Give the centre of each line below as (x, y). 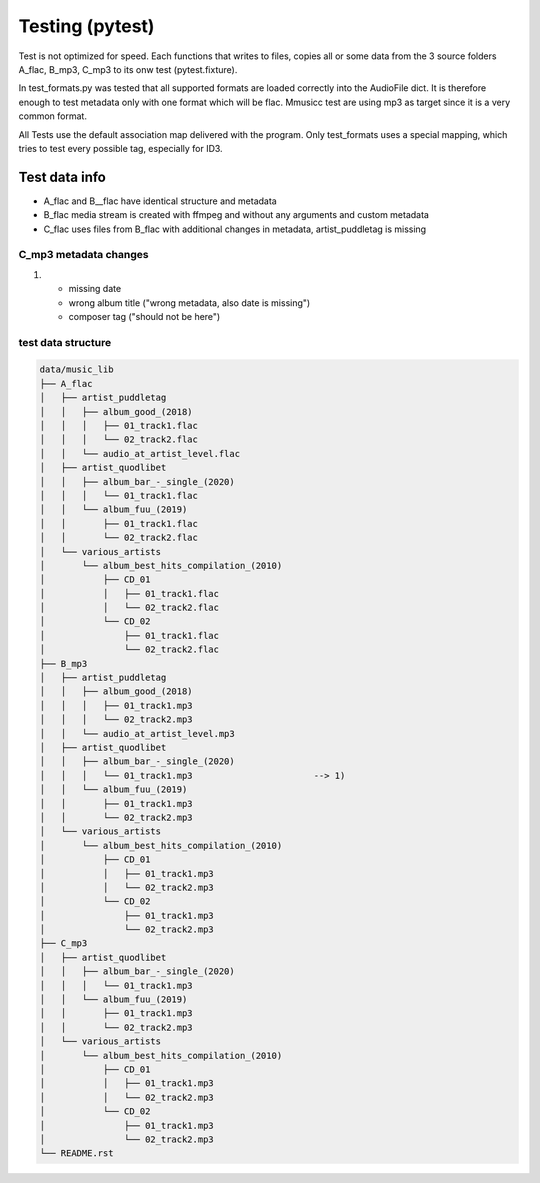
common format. (52, 116)
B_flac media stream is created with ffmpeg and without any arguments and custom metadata (236, 215)
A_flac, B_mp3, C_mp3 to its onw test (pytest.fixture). (128, 69)
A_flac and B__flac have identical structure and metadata (160, 201)
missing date (95, 289)
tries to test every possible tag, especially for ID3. (121, 148)
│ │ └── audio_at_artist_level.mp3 (137, 733)
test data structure (65, 342)
